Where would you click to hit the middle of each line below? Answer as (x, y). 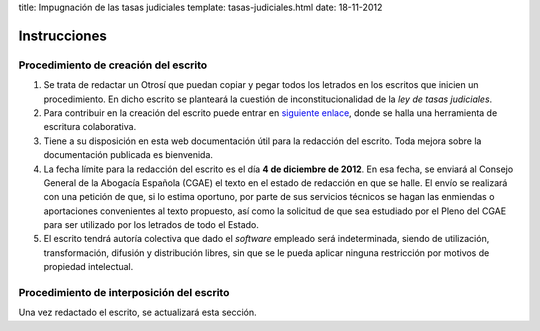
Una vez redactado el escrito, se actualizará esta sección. (137, 312)
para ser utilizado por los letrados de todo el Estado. (151, 225)
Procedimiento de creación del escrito (113, 65)
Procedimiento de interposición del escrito (124, 292)
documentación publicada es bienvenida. (128, 155)
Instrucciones (62, 35)
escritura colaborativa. (90, 127)
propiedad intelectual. (88, 267)
